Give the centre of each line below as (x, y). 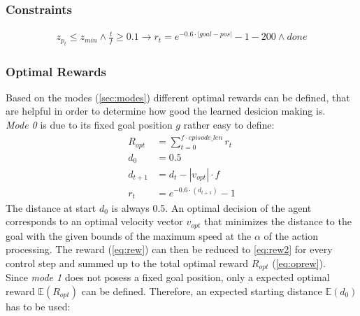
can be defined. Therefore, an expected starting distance (202, 290)
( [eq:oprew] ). (299, 263)
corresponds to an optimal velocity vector (94, 221)
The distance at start (51, 207)
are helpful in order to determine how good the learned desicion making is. (166, 111)
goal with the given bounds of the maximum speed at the (129, 235)
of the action (291, 235)
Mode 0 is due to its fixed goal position (89, 125)
